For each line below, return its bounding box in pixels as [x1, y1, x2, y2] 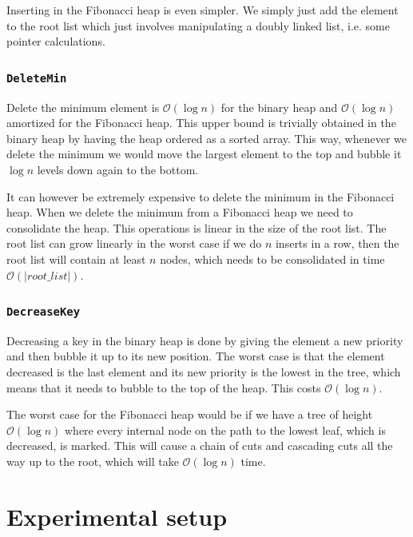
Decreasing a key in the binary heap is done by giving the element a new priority [6, 332, 403, 348]
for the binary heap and [220, 98, 338, 115]
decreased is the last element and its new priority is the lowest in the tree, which [6, 364, 401, 380]
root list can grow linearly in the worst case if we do [6, 235, 262, 252]
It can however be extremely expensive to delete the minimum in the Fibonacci [6, 188, 395, 205]
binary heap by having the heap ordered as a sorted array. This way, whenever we [6, 129, 407, 146]
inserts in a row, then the [275, 235, 399, 252]
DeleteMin [6, 71, 67, 85]
